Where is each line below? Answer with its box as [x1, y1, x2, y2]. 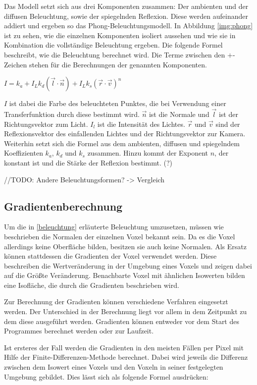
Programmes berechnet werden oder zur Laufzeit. [4, 326, 154, 336]
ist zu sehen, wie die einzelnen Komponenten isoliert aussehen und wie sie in [4, 30, 236, 40]
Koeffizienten [4, 148, 43, 158]
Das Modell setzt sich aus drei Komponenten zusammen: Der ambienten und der [4, 1, 249, 11]
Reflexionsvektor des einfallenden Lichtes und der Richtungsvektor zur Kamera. [4, 128, 246, 139]
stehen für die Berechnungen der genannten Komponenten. [29, 59, 207, 69]
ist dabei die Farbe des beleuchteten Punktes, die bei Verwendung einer [9, 98, 226, 109]
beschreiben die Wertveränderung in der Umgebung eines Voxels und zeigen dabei [4, 260, 252, 271]
